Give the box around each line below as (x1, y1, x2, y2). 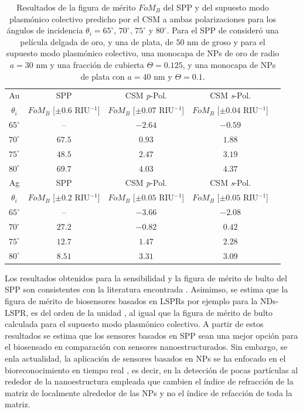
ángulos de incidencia (6, 24, 83, 36)
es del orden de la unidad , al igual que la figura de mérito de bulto (30, 306, 273, 318)
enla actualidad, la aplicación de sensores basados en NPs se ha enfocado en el (5, 352, 286, 364)
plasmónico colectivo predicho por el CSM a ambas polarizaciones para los (9, 12, 277, 25)
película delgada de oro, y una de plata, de (20, 35, 173, 47)
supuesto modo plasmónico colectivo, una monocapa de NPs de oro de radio (6, 47, 280, 59)
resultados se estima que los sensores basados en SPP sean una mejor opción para (5, 329, 298, 341)
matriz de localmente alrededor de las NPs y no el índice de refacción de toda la (5, 386, 292, 399)
